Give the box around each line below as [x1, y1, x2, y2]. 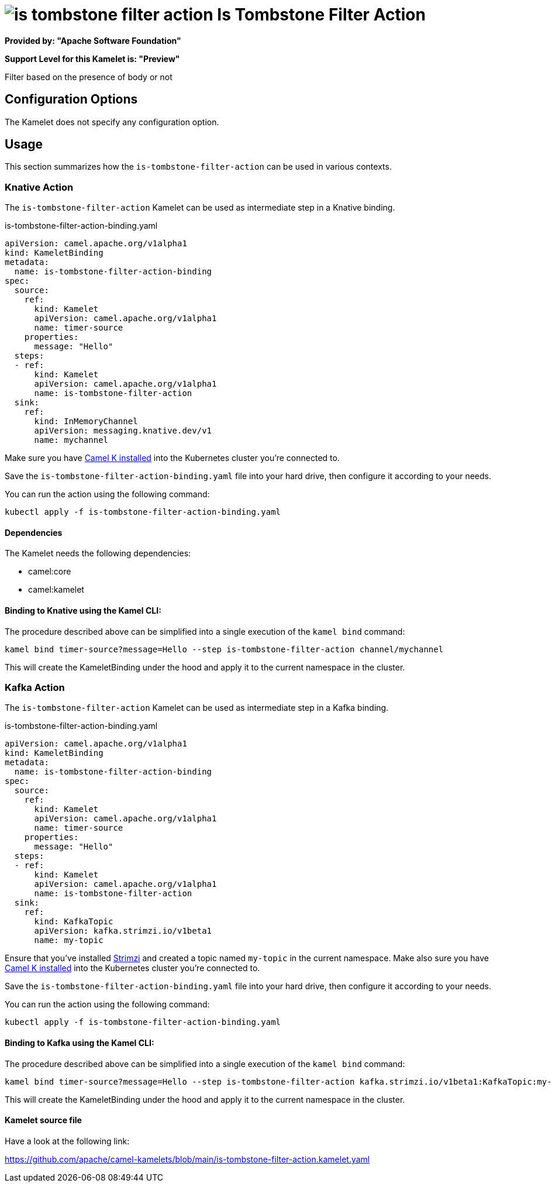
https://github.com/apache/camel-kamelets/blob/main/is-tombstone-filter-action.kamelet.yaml [5, 1154, 370, 1164]
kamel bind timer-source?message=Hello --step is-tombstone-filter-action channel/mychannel [5, 644, 444, 654]
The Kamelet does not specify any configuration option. [5, 116, 219, 127]
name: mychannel [34, 435, 109, 445]
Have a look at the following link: [5, 1136, 130, 1146]
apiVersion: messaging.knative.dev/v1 [34, 426, 212, 436]
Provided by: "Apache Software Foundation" [5, 35, 181, 46]
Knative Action [5, 181, 74, 193]
